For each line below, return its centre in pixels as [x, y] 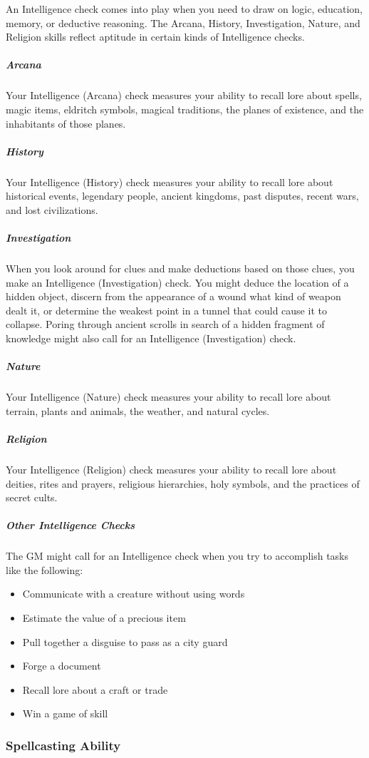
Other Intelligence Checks [71, 525]
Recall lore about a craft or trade [95, 689]
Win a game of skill [65, 713]
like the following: [45, 569]
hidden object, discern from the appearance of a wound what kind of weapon [173, 296]
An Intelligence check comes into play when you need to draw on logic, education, [184, 9]
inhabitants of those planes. [66, 123]
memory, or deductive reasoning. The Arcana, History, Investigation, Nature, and [183, 22]
